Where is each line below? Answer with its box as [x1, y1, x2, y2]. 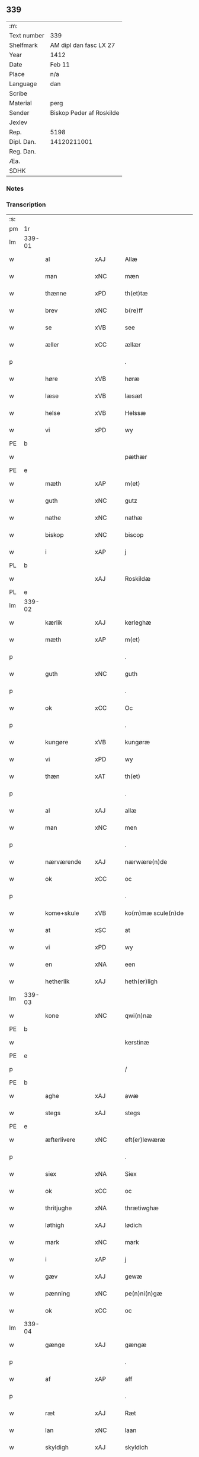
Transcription [6, 200, 46, 209]
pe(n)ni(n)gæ [124, 1289, 163, 1298]
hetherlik [45, 977, 70, 986]
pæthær [124, 453, 147, 461]
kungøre [45, 738, 69, 747]
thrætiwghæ [124, 1204, 159, 1212]
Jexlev [9, 118, 28, 127]
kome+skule [45, 909, 79, 917]
